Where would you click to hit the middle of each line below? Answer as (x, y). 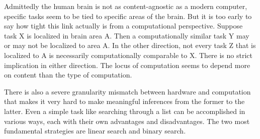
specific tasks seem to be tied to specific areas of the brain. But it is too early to (128, 16)
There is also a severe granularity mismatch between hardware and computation (127, 91)
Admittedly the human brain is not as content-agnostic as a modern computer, (126, 6)
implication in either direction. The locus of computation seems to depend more (127, 65)
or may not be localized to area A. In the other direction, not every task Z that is (130, 45)
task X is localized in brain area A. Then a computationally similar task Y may (127, 35)
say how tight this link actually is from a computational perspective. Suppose (123, 26)
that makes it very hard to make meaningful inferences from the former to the (124, 101)
